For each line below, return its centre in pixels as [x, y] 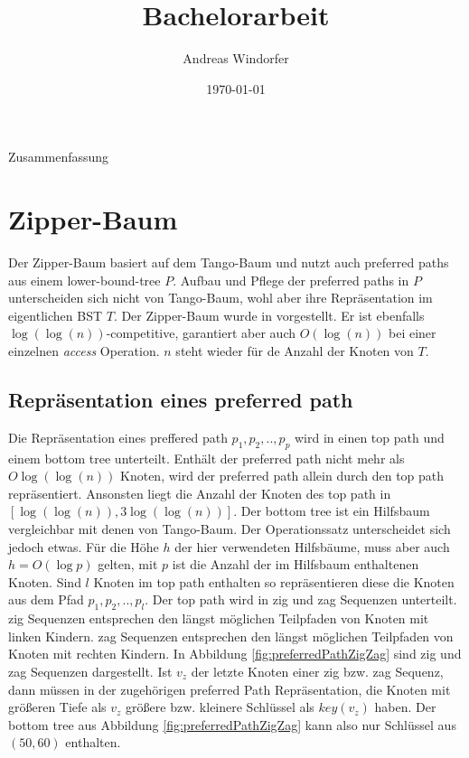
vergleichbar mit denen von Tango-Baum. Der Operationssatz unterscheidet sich [230, 528]
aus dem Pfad [46, 599]
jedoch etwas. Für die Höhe [84, 546]
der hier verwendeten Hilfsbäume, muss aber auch [312, 546]
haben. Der [405, 707]
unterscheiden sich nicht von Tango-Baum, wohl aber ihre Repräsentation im [220, 298]
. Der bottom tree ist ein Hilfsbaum [332, 511]
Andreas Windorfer [236, 58]
